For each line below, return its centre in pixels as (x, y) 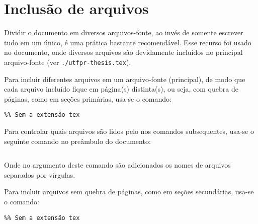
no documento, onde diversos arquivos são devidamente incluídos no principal (123, 52)
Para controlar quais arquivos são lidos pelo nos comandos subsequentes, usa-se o (129, 131)
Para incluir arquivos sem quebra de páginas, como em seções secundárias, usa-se (129, 192)
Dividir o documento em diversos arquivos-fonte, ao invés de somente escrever (124, 32)
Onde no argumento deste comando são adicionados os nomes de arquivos (117, 165)
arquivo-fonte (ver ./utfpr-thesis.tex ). (68, 62)
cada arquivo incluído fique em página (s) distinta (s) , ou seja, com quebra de (121, 89)
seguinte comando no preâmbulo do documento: (77, 141)
